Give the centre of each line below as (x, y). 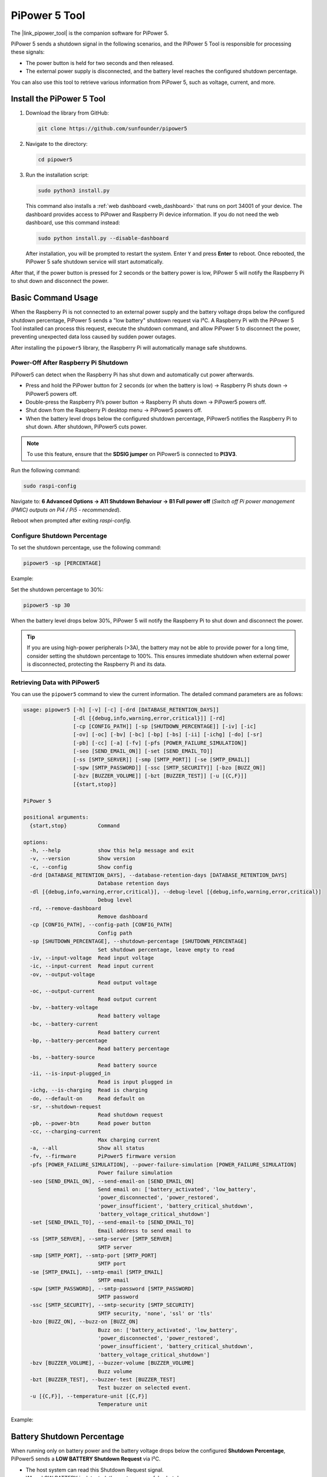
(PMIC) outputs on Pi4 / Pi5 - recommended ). (66, 510)
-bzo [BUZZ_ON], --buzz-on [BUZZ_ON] (84, 1322)
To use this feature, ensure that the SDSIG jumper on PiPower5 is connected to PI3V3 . (132, 454)
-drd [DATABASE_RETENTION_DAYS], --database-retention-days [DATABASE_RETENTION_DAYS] (159, 875)
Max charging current (129, 1140)
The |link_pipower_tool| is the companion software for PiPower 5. (90, 33)
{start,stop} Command (75, 825)
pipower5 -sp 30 (47, 605)
